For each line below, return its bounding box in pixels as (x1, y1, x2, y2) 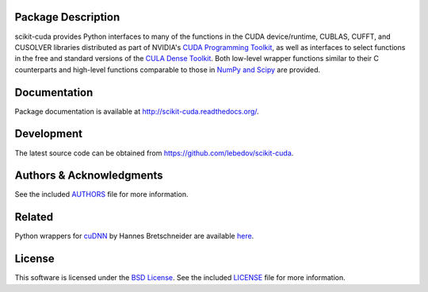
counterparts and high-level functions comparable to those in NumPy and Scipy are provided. (14, 64, 321, 75)
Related (14, 210, 54, 224)
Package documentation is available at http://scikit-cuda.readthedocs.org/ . (14, 106, 259, 116)
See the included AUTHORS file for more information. (14, 190, 189, 199)
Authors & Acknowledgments (14, 169, 163, 182)
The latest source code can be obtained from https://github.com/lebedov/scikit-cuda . (14, 148, 294, 158)
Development (14, 127, 83, 140)
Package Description (14, 10, 120, 24)
